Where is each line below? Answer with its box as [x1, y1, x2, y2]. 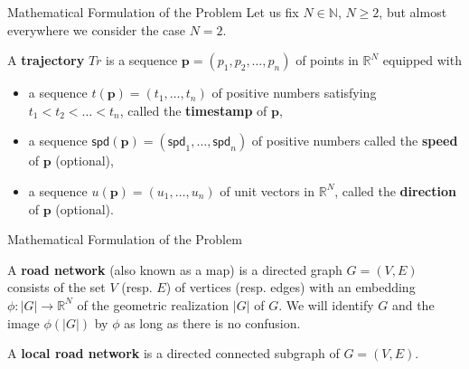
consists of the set [7, 278, 106, 297]
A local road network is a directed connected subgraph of [7, 344, 340, 363]
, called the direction [334, 181, 456, 200]
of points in [295, 51, 359, 70]
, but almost [379, 3, 447, 21]
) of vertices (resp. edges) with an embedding [165, 278, 416, 297]
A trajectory [7, 51, 85, 70]
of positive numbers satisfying [211, 83, 377, 102]
